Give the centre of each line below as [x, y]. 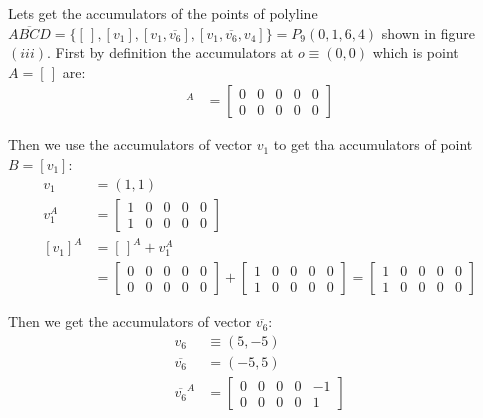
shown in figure [428, 32]
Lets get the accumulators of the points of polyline [163, 13]
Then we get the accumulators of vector [130, 321]
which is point [415, 52]
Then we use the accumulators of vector [130, 144]
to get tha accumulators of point [373, 144]
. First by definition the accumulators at [170, 52]
